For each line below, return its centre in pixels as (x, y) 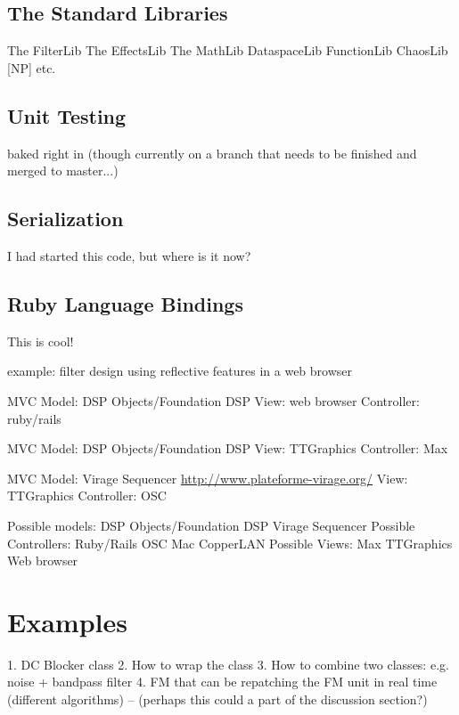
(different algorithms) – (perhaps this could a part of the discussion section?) (217, 699)
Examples (67, 621)
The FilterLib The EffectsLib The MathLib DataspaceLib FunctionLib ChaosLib (228, 50)
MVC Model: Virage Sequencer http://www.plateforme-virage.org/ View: (208, 478)
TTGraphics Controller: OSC (87, 496)
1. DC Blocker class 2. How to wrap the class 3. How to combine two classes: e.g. (228, 664)
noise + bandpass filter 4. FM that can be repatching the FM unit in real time (222, 682)
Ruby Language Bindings (125, 303)
